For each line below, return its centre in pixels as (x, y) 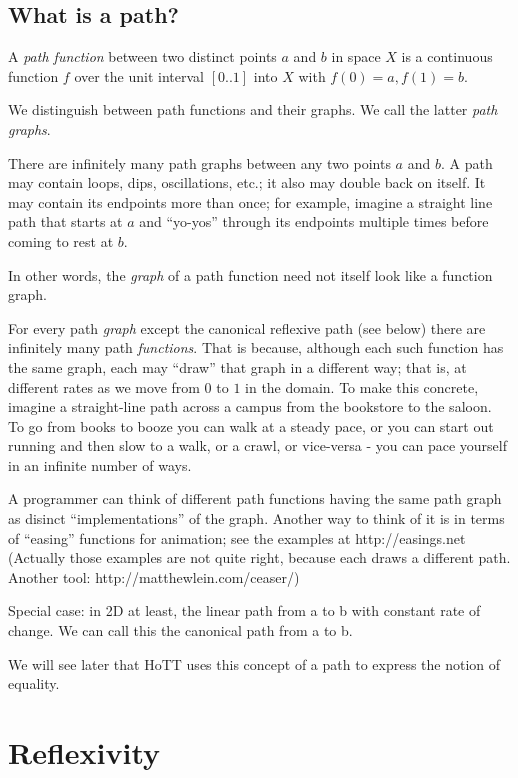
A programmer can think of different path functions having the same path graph (255, 498)
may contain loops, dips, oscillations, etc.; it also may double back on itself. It (247, 182)
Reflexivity (84, 752)
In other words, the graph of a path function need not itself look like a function (250, 274)
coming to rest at (61, 240)
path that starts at (65, 221)
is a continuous (447, 56)
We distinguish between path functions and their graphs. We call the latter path (253, 109)
